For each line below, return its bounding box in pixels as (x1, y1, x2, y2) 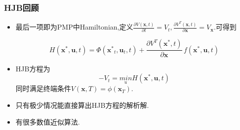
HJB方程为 (15, 63, 50, 73)
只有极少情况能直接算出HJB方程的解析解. (15, 99, 149, 110)
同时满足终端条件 (15, 83, 71, 94)
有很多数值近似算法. (15, 116, 80, 127)
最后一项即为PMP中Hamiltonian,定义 (15, 22, 133, 32)
